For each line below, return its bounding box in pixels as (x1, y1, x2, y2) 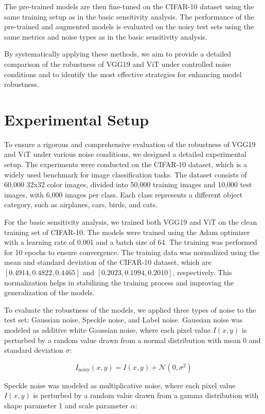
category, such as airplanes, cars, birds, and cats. (4, 199, 158, 210)
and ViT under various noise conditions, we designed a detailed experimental (4, 149, 246, 159)
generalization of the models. (4, 287, 95, 298)
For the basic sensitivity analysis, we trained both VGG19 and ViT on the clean (4, 217, 257, 227)
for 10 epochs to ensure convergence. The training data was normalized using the (4, 246, 259, 257)
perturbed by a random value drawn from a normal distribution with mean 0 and (4, 334, 261, 345)
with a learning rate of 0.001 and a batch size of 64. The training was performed (4, 237, 257, 247)
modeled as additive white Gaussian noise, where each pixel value (4, 324, 210, 335)
